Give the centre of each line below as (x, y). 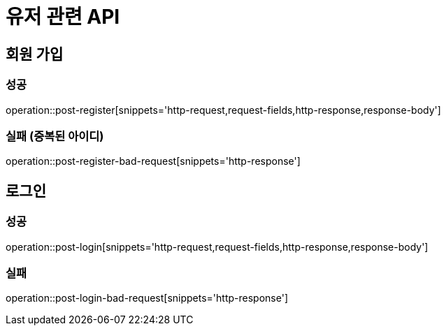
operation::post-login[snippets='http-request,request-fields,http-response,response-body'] (217, 247)
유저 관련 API (63, 17)
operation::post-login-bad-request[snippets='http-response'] (147, 298)
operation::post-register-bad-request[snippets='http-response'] (153, 161)
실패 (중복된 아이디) (55, 136)
